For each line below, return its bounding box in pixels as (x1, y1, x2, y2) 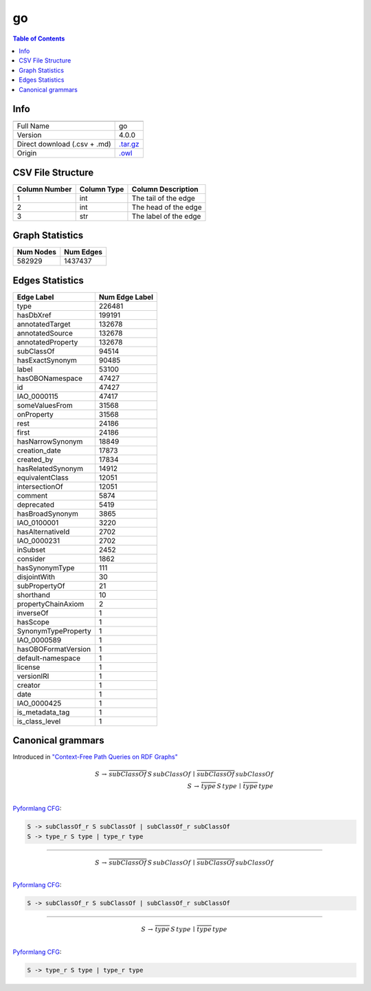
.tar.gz (119, 140, 140, 149)
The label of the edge (131, 211, 201, 221)
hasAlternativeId (16, 527, 70, 536)
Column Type (79, 184, 124, 194)
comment (16, 490, 48, 500)
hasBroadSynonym (16, 509, 78, 519)
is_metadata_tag (16, 707, 70, 717)
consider (16, 554, 46, 563)
